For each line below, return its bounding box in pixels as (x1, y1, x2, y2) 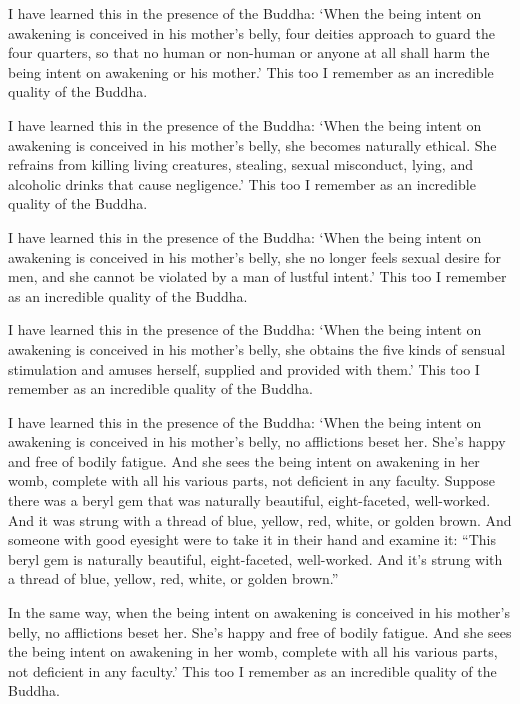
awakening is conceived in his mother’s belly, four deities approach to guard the (8, 22, 495, 43)
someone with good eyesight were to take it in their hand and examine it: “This (8, 529, 496, 550)
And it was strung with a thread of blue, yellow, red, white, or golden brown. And (8, 509, 512, 530)
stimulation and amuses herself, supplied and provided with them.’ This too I (8, 358, 480, 379)
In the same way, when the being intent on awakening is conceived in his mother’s (8, 602, 510, 623)
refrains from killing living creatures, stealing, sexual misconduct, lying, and (8, 154, 473, 175)
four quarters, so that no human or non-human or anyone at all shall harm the (8, 42, 490, 63)
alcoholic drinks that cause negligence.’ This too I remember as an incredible (8, 173, 476, 194)
